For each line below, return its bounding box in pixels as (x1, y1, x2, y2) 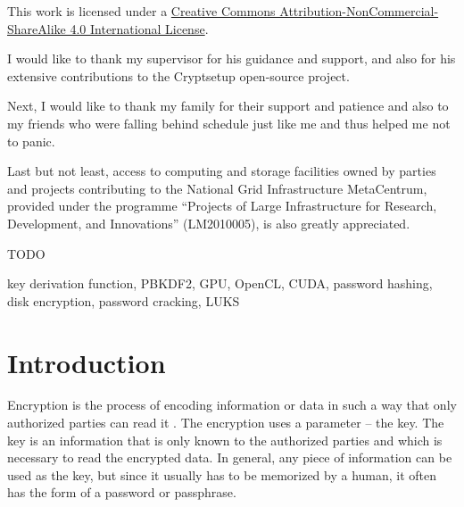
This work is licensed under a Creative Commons (7, 2, 276, 20)
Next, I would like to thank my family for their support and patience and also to (7, 96, 449, 115)
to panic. (7, 131, 55, 150)
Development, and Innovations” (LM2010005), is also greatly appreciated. (7, 213, 410, 232)
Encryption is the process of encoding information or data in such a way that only (7, 395, 457, 414)
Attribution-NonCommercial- (279, 2, 439, 20)
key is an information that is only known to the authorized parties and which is (7, 430, 443, 449)
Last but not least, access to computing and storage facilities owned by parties (7, 162, 436, 180)
